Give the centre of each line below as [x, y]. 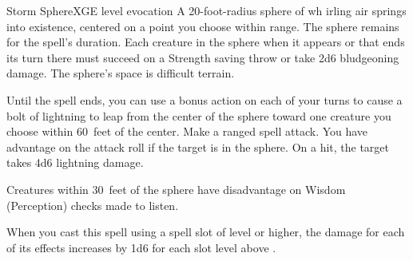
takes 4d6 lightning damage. [75, 162]
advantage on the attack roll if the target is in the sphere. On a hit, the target [198, 146]
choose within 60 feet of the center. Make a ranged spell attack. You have [187, 131]
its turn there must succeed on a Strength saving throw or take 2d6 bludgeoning [203, 57]
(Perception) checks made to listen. [93, 205]
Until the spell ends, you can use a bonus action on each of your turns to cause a [205, 99]
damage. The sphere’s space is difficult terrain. [121, 73]
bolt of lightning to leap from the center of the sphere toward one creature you [199, 115]
